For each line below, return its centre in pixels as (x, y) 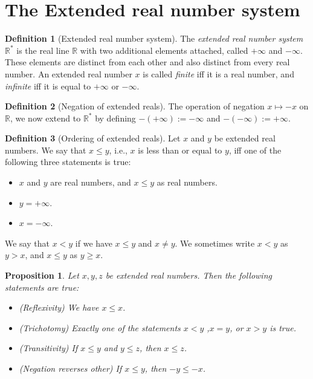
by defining (115, 118)
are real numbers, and (91, 182)
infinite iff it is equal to (48, 86)
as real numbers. (187, 182)
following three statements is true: (68, 162)
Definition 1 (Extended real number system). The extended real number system (154, 38)
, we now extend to (45, 118)
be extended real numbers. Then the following (189, 275)
